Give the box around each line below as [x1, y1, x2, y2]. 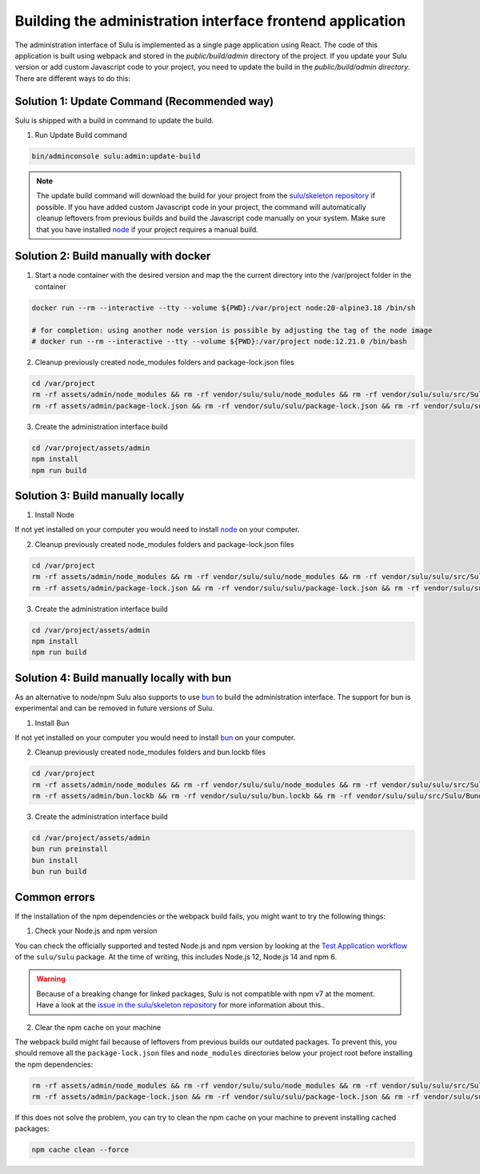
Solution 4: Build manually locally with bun [14, 671, 232, 685]
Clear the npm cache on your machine [34, 1022, 162, 1032]
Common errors [14, 890, 96, 904]
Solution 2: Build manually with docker [14, 249, 211, 263]
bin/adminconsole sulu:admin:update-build [31, 152, 201, 160]
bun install [31, 855, 79, 865]
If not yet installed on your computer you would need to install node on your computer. [14, 525, 300, 534]
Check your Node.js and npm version [34, 926, 158, 936]
